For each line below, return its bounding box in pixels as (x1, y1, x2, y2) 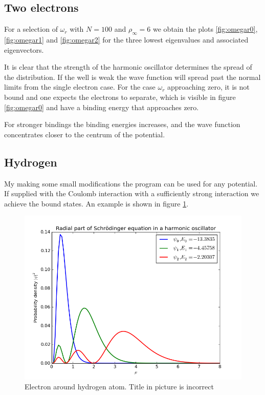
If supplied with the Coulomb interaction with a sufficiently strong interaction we (4, 188, 259, 199)
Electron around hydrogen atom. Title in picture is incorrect (25, 381, 214, 392)
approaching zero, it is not (167, 81, 250, 92)
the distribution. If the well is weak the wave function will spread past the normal (4, 71, 261, 82)
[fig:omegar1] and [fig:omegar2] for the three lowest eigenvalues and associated (4, 34, 249, 45)
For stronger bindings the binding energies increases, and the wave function (4, 119, 240, 130)
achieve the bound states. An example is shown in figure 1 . (4, 198, 189, 209)
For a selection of (4, 24, 58, 34)
